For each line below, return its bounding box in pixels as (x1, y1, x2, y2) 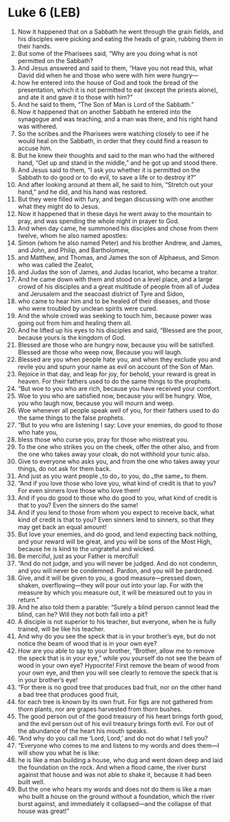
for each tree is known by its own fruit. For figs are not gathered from (17, 697, 213, 705)
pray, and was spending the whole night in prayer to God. (17, 217, 180, 225)
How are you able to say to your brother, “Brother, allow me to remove (17, 646, 215, 655)
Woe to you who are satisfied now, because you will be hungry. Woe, (17, 391, 212, 400)
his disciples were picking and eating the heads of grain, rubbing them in (17, 34, 223, 43)
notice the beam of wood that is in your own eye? (17, 639, 157, 647)
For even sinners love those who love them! (17, 486, 141, 494)
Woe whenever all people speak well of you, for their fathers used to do (17, 406, 220, 414)
